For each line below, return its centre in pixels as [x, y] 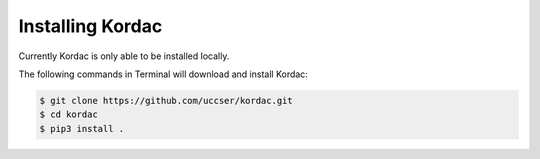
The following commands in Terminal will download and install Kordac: [163, 74]
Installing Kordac [90, 26]
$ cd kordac [69, 114]
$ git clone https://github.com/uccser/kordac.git [166, 100]
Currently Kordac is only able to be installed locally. [124, 56]
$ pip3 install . [82, 128]
